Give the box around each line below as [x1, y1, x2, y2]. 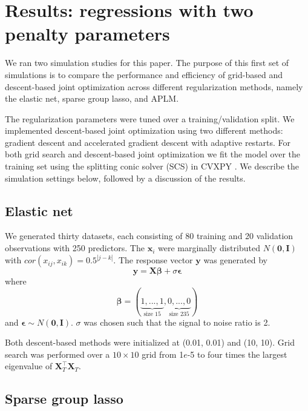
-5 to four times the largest [187, 347, 287, 360]
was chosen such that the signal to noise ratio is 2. [84, 315, 270, 328]
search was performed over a [5, 347, 110, 360]
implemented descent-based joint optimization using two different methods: [5, 124, 283, 137]
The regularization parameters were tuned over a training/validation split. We [5, 112, 295, 125]
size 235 [169, 311, 189, 318]
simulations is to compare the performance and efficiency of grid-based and [5, 68, 283, 81]
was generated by [203, 254, 267, 266]
